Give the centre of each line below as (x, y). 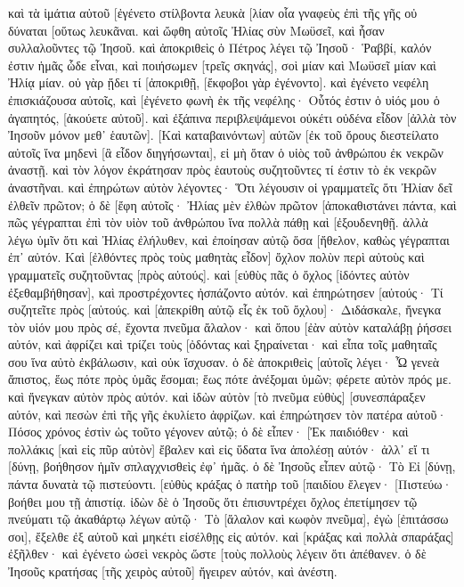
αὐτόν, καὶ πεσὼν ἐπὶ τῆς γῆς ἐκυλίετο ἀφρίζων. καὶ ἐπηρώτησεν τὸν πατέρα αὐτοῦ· (228, 414)
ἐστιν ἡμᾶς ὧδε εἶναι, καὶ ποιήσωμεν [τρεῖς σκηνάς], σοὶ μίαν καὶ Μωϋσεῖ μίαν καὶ (222, 65)
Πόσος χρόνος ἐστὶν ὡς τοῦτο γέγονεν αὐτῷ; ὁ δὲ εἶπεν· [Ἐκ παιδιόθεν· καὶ (208, 432)
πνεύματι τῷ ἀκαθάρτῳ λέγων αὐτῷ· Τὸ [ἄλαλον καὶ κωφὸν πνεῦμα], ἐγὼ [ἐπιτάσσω (228, 519)
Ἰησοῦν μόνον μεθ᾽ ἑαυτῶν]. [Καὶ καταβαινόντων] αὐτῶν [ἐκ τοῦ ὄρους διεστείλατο (224, 135)
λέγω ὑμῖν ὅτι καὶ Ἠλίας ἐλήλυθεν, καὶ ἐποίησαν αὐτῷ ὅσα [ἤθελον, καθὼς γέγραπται (229, 239)
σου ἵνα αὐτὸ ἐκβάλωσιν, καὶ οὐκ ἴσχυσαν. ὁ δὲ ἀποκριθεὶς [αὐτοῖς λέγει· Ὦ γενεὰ (224, 361)
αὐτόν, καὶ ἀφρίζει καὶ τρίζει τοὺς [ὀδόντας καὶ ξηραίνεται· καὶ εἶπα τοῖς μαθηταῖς (223, 344)
